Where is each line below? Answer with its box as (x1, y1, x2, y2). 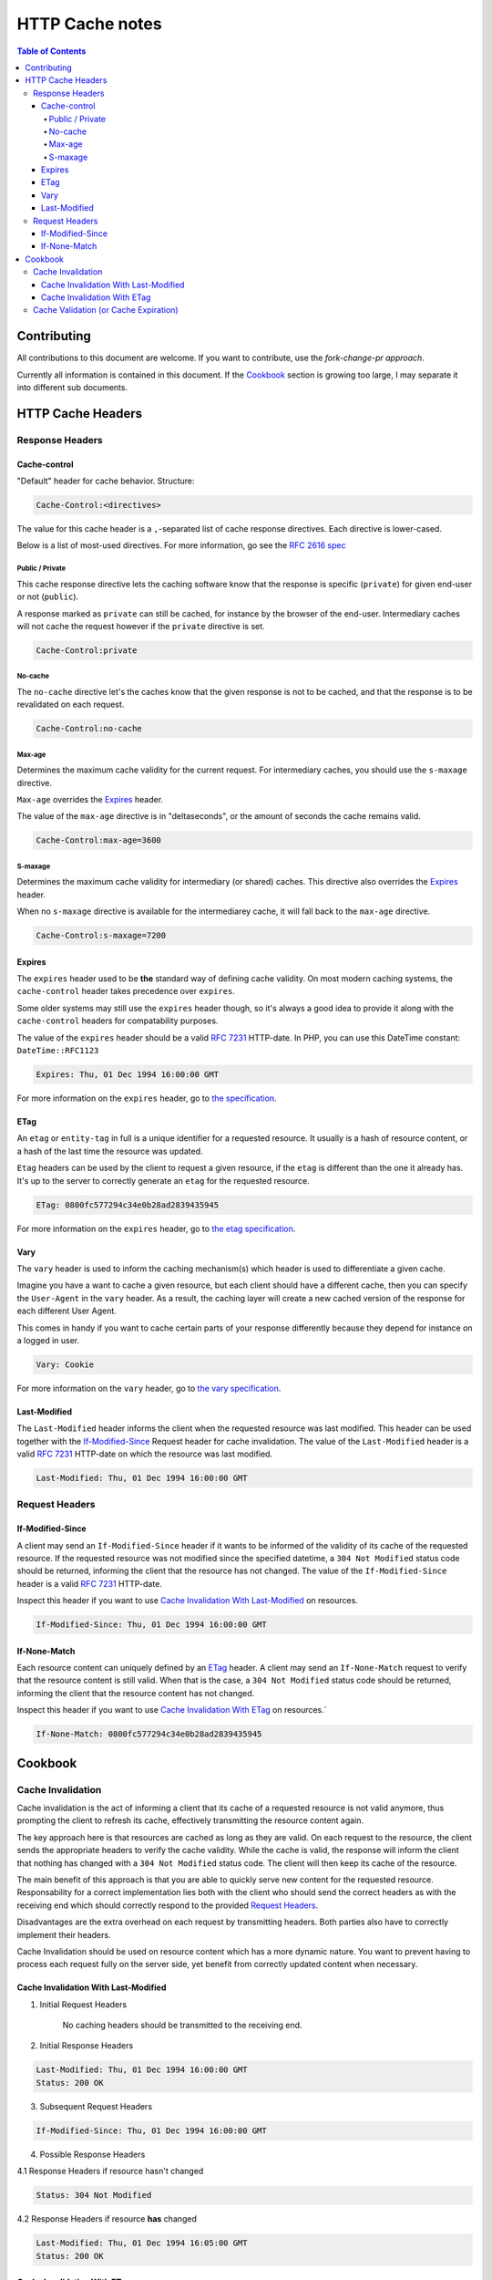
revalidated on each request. (16, 699, 125, 710)
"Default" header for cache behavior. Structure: (16, 475, 195, 487)
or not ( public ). (16, 591, 79, 602)
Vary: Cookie (36, 1359, 95, 1370)
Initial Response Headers (39, 2040, 134, 2051)
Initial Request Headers (39, 1998, 128, 2010)
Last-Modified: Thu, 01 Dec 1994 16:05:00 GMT (36, 2238, 248, 2248)
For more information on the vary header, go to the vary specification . (16, 1383, 282, 1394)
